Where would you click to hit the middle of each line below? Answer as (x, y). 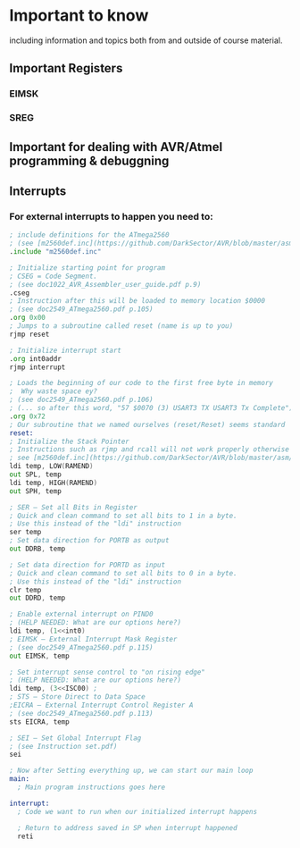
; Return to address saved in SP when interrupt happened (128, 827)
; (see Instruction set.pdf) (63, 746)
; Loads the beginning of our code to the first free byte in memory (142, 383)
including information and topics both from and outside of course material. (146, 40)
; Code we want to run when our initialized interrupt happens (137, 811)
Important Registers (66, 68)
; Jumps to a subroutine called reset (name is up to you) (121, 326)
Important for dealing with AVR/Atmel (116, 147)
